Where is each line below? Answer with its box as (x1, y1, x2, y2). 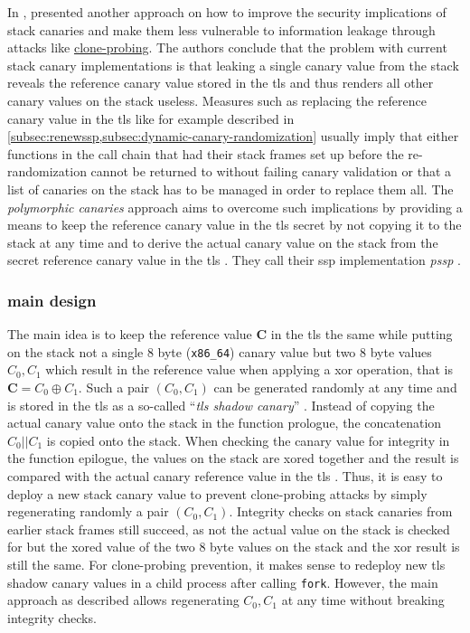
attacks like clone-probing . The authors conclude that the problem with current (7, 38, 447, 57)
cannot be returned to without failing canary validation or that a (90, 162, 452, 181)
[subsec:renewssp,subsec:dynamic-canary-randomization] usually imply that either (7, 127, 459, 146)
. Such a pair (78, 377, 150, 396)
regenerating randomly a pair (7, 502, 169, 521)
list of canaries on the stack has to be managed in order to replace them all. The (7, 179, 454, 198)
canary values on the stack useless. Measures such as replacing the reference (7, 90, 427, 109)
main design (7, 288, 97, 311)
